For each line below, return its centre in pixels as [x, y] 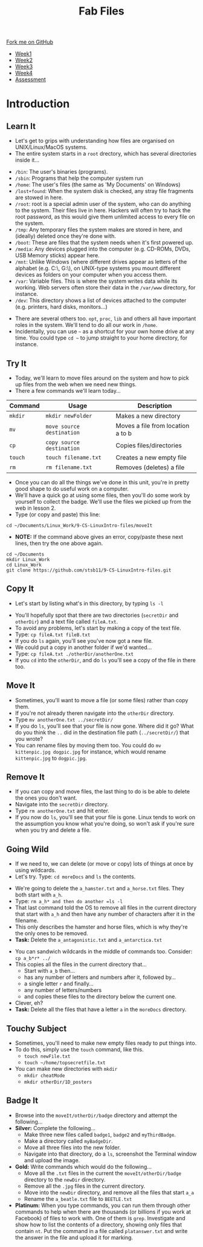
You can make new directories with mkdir [66, 1069]
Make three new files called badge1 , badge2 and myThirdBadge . [100, 1134]
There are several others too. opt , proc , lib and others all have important [105, 318]
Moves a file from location [153, 426]
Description [155, 406]
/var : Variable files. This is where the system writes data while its [96, 281]
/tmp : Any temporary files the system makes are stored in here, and [98, 230]
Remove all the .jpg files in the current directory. [85, 1186]
